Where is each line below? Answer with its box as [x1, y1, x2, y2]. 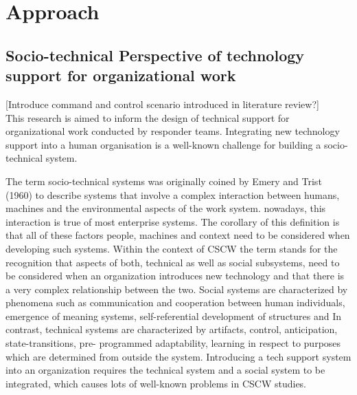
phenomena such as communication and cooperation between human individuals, [5, 295, 345, 310]
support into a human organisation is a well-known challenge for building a [5, 137, 321, 151]
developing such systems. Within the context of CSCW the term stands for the [5, 241, 338, 255]
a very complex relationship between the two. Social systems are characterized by [5, 281, 348, 296]
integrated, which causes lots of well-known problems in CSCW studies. [5, 376, 307, 390]
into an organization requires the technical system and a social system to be [5, 363, 325, 377]
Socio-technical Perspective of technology [5, 44, 305, 65]
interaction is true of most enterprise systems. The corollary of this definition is [5, 214, 340, 228]
